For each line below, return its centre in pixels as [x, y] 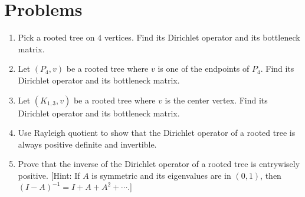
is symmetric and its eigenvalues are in [161, 175]
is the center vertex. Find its [216, 100]
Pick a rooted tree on [56, 37]
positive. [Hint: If [49, 175]
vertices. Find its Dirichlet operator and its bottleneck [202, 37]
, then [271, 175]
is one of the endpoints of [204, 69]
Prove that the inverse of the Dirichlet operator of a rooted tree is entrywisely [159, 164]
